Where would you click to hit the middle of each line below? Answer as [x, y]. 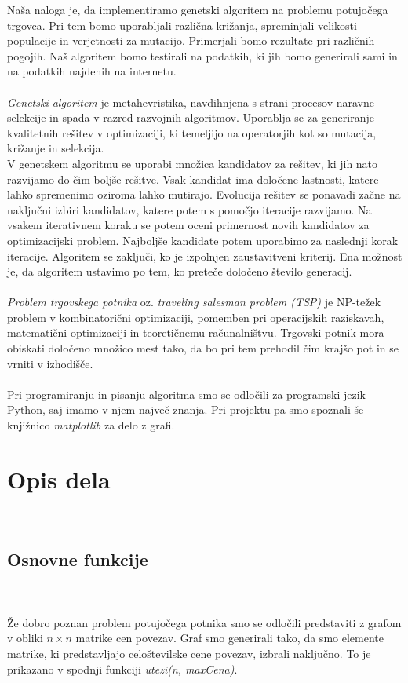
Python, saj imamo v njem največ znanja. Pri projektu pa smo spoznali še [186, 409]
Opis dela [59, 478]
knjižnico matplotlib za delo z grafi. [91, 425]
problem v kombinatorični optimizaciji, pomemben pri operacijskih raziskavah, [196, 317]
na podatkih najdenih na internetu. [92, 71]
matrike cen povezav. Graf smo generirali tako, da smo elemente [229, 638]
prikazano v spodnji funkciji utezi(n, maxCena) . [122, 668]
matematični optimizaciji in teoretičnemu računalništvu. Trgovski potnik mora [196, 332]
